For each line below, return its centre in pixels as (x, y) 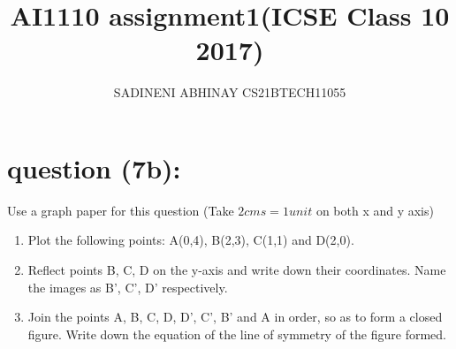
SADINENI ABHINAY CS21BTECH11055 (230, 92)
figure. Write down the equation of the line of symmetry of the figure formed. (237, 334)
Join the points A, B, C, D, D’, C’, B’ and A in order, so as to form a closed (235, 317)
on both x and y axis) (375, 210)
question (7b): (94, 167)
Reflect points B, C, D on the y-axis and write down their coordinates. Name (237, 270)
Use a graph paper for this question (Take (121, 210)
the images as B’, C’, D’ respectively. (128, 287)
